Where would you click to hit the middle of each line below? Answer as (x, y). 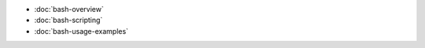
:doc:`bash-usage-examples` (81, 31)
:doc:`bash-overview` (69, 9)
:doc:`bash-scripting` (68, 20)
